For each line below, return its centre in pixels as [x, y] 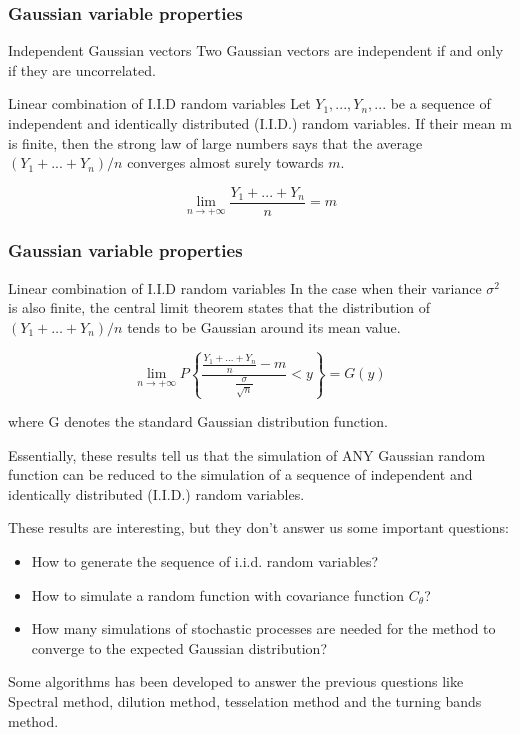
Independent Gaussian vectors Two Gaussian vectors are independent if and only [256, 50]
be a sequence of [440, 103]
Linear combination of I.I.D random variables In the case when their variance [245, 287]
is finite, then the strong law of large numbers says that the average [215, 142]
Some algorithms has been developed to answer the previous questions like [236, 681]
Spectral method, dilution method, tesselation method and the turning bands [245, 701]
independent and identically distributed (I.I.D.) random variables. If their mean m [260, 123]
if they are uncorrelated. [82, 69]
